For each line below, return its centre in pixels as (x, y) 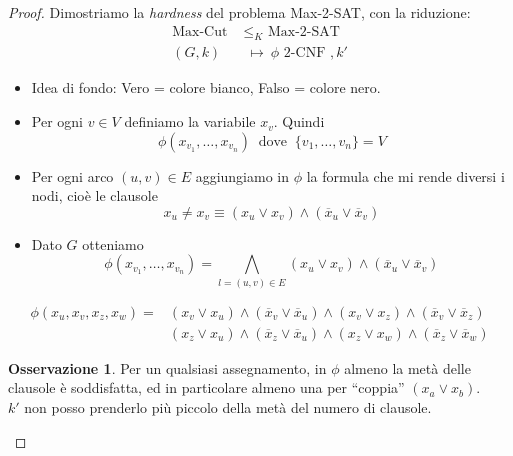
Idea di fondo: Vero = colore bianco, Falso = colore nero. (206, 87)
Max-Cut (200, 31)
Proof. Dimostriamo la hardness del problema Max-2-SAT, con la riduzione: (239, 12)
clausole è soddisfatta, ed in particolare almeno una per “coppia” (206, 387)
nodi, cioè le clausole (94, 195)
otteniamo (113, 243)
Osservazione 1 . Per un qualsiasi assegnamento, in (167, 367)
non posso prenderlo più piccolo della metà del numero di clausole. (228, 407)
